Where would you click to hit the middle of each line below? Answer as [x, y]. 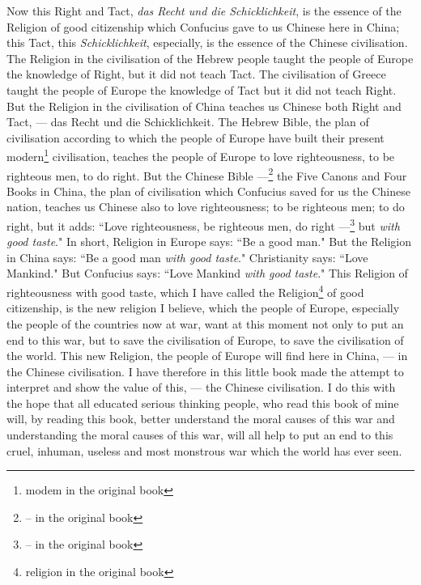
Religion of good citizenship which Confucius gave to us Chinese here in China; [203, 26]
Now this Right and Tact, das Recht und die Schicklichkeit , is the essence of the [204, 11]
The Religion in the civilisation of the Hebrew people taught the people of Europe [210, 58]
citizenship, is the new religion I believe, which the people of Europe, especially [203, 308]
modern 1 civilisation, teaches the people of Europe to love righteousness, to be [201, 155]
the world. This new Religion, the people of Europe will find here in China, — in [207, 356]
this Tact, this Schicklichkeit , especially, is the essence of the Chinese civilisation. [207, 42]
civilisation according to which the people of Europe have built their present [196, 137]
